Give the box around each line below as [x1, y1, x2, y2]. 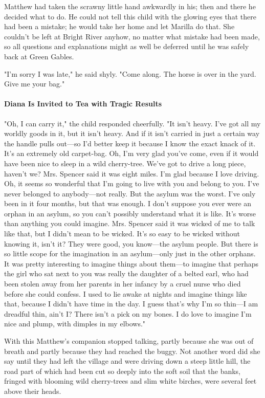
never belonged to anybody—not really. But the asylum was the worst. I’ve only [4, 188, 256, 198]
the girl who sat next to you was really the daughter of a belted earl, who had [4, 268, 249, 279]
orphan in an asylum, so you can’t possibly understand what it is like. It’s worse [4, 208, 256, 218]
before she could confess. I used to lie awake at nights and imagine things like [4, 288, 247, 299]
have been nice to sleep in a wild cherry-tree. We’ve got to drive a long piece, [4, 158, 246, 168]
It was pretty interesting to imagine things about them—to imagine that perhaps [4, 258, 259, 269]
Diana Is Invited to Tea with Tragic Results [4, 98, 162, 109]
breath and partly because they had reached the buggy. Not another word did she [4, 345, 260, 356]
